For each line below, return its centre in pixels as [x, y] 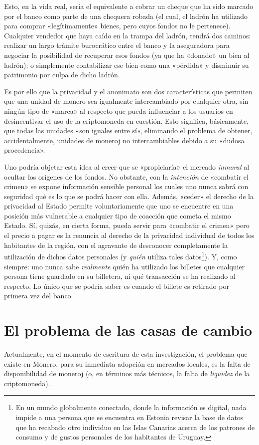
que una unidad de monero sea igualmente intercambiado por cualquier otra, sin [126, 101]
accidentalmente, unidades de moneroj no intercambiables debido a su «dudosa [124, 140]
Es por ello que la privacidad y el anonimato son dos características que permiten [128, 91]
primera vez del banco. [39, 296]
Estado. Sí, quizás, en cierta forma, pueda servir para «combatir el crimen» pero [127, 225]
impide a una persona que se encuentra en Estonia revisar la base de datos [129, 417]
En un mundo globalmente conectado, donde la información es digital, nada [131, 407]
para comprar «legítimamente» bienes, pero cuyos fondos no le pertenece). [117, 26]
